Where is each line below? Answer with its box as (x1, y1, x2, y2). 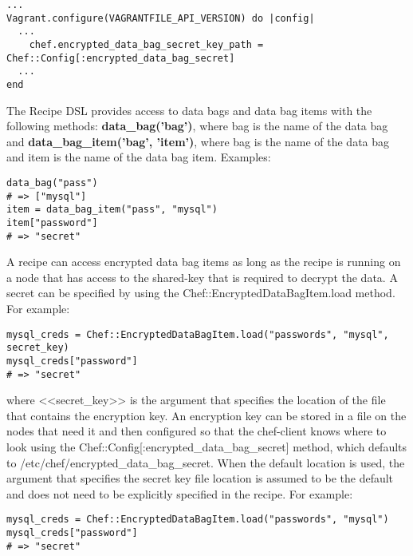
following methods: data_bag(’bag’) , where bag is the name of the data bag (6, 117, 388, 134)
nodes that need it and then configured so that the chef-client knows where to (6, 423, 387, 439)
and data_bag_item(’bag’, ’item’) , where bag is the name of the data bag (6, 133, 390, 149)
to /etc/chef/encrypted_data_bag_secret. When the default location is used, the (6, 454, 405, 471)
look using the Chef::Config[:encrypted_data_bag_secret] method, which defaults (6, 439, 407, 455)
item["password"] (6, 216, 98, 228)
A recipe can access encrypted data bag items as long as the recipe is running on (6, 253, 401, 270)
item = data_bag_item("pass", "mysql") (6, 204, 218, 216)
